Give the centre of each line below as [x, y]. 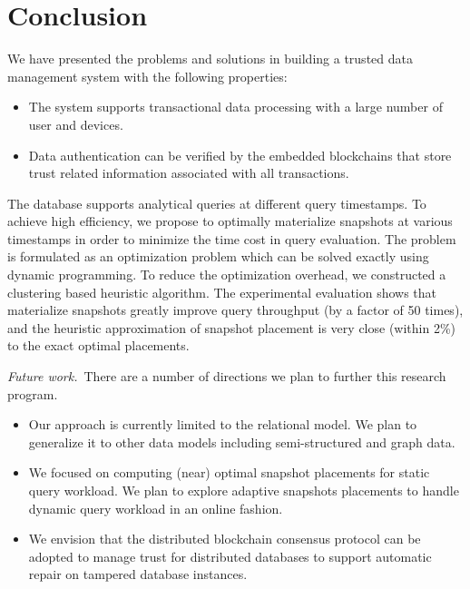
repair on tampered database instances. [138, 574]
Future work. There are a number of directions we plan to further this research [227, 376]
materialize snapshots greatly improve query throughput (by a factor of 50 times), [235, 310]
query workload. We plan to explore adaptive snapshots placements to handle [244, 490]
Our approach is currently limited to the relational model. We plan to [223, 424]
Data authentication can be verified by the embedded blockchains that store [240, 155]
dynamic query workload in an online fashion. [156, 508]
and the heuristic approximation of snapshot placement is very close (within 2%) [232, 327]
